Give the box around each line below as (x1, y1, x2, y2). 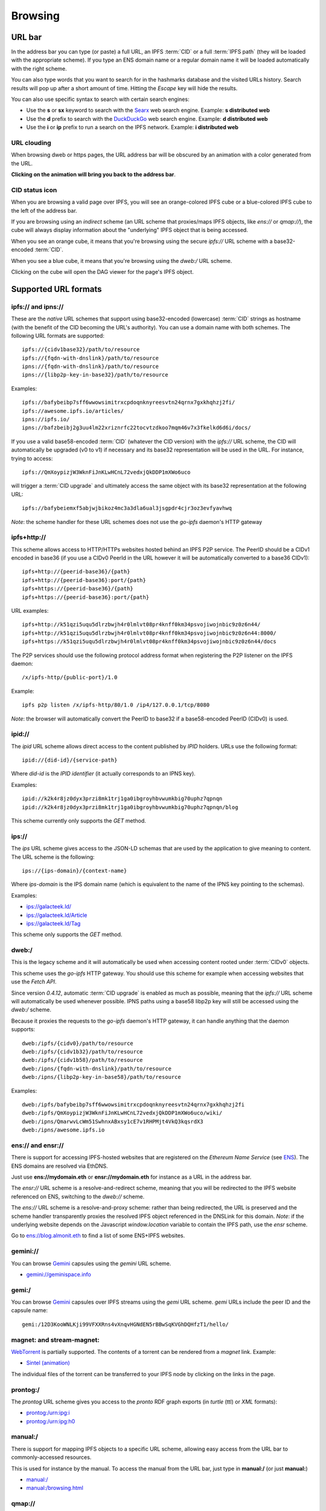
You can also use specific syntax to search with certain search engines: (11, 95, 190, 103)
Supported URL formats (11, 284, 102, 294)
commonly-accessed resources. (11, 1454, 92, 1461)
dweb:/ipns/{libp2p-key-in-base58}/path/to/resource (22, 1073, 181, 1081)
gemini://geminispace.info (26, 1270, 92, 1278)
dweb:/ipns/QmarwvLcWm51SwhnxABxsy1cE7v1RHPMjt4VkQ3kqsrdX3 (22, 1118, 203, 1125)
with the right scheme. (11, 65, 68, 72)
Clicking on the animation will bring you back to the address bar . (11, 171, 176, 178)
